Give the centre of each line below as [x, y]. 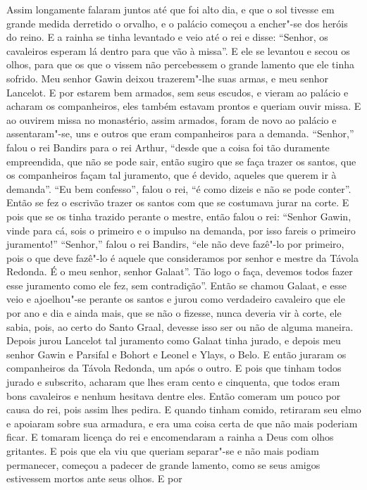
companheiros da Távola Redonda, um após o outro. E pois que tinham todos [174, 368]
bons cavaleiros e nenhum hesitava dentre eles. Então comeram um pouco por [174, 395]
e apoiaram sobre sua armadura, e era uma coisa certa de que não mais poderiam [182, 423]
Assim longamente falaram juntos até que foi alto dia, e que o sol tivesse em [170, 9]
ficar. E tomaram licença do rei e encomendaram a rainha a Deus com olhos [170, 437]
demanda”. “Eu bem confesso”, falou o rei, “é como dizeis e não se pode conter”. [179, 188]
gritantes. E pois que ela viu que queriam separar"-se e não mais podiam [163, 451]
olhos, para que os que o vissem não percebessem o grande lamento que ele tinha [181, 64]
